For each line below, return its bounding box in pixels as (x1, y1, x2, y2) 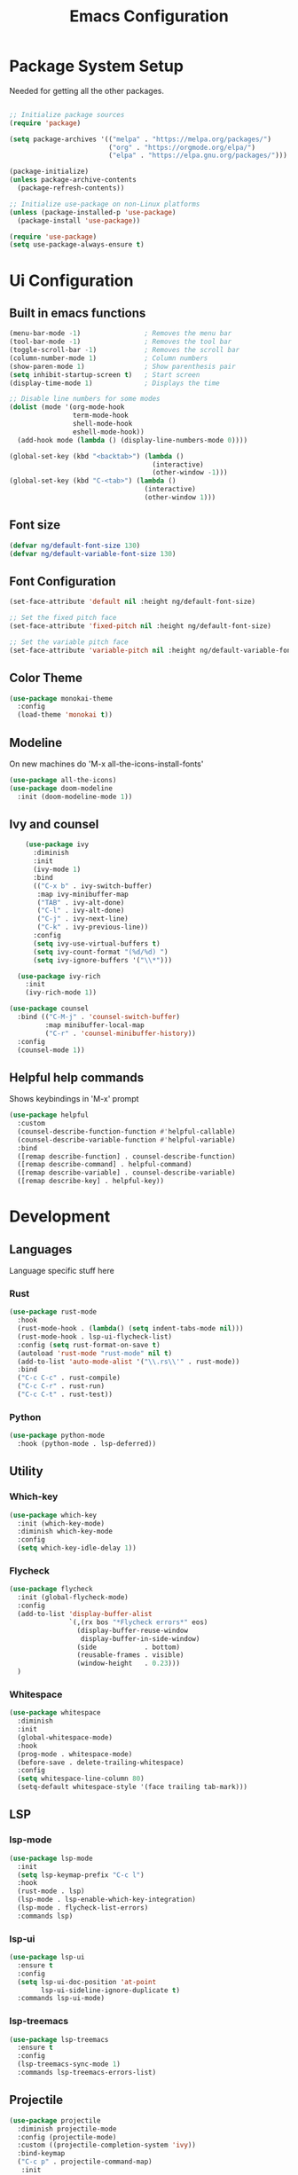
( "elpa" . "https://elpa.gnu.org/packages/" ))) (107, 151, 288, 161)
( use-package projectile (9, 2116, 101, 2125)
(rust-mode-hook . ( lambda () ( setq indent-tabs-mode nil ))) (17, 1324, 244, 1333)
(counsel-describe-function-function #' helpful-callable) (17, 1127, 237, 1136)
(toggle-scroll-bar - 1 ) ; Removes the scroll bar (9, 346, 240, 355)
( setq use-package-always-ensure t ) (9, 240, 145, 249)
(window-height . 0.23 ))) (76, 1659, 180, 1669)
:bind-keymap (17, 2149, 66, 2158)
